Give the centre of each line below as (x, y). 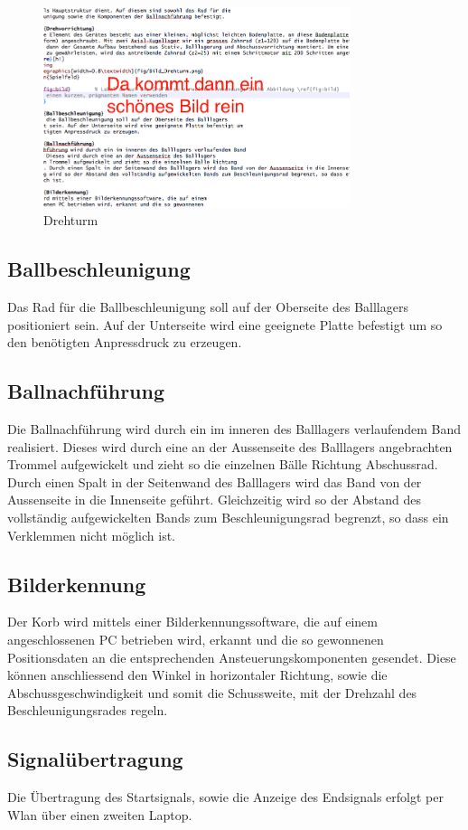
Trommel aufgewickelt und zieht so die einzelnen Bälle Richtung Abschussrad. (223, 464)
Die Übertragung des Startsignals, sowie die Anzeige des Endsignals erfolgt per (225, 797)
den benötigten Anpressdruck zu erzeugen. (125, 342)
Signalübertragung (95, 759)
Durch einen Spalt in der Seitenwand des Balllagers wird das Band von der (215, 481)
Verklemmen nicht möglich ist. (91, 535)
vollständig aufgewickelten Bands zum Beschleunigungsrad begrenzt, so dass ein (228, 517)
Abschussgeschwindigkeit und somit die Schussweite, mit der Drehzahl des (212, 692)
